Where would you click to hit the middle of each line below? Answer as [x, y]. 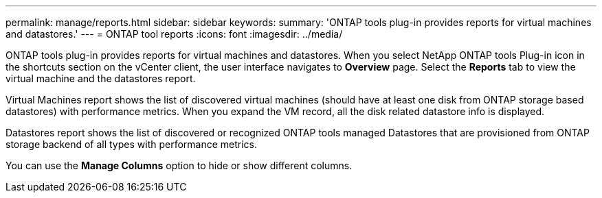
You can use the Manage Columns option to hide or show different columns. [179, 165]
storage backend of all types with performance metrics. [132, 144]
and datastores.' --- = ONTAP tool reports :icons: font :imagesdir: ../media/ [174, 34]
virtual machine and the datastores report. [101, 78]
